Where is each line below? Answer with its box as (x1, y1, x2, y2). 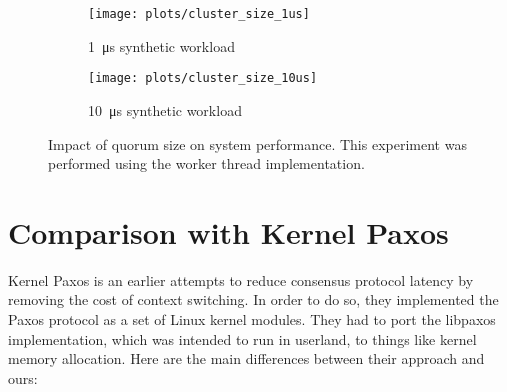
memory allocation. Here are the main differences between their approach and (8, 348, 485, 369)
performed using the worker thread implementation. (48, 153, 365, 174)
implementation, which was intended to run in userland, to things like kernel (8, 328, 477, 349)
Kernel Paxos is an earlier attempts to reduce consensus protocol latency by (8, 269, 474, 290)
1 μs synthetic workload (88, 35, 235, 56)
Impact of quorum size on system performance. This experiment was (48, 133, 467, 154)
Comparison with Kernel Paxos (8, 211, 449, 252)
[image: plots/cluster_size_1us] (88, 7, 310, 21)
